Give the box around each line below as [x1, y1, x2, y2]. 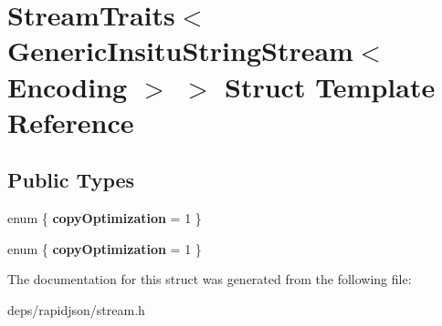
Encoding [7, 67, 128, 105]
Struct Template [225, 67, 436, 105]
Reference [7, 103, 134, 140]
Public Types [7, 166, 135, 194]
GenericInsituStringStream [7, 32, 353, 69]
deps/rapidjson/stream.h [7, 300, 145, 319]
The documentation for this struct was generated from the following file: [7, 270, 412, 289]
